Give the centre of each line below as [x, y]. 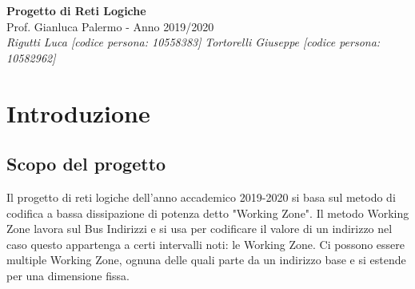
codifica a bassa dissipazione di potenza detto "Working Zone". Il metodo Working [208, 213]
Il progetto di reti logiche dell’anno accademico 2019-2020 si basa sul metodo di [201, 197]
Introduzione [78, 112]
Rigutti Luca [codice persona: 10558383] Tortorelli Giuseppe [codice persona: [194, 42]
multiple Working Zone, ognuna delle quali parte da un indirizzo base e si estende [206, 260]
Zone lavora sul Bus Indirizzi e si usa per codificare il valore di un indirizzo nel [200, 229]
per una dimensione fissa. [68, 275]
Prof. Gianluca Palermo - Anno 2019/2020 [110, 26]
